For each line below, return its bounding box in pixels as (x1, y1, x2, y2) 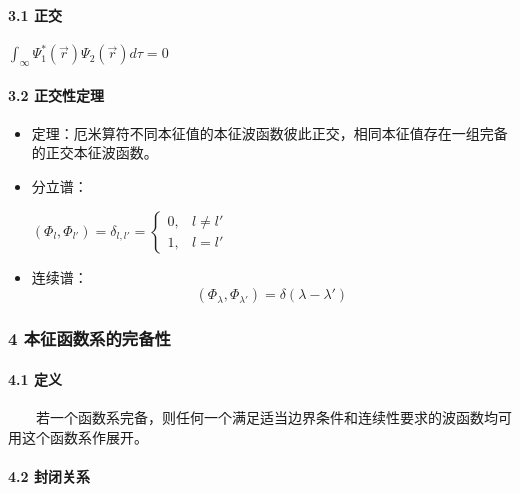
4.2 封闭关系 (8, 465, 90, 486)
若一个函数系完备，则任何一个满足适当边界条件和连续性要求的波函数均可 (36, 406, 512, 427)
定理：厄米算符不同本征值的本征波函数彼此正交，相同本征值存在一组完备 (31, 122, 508, 143)
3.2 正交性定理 (8, 84, 104, 105)
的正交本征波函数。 (31, 142, 158, 163)
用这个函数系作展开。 (8, 426, 148, 447)
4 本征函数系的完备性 (8, 326, 171, 351)
